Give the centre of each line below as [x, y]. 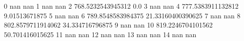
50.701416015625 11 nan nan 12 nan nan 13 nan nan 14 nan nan [100, 34]
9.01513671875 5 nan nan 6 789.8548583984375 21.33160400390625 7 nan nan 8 [122, 15]
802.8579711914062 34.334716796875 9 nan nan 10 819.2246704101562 [108, 25]
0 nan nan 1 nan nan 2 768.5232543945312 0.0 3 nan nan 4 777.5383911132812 [121, 6]
